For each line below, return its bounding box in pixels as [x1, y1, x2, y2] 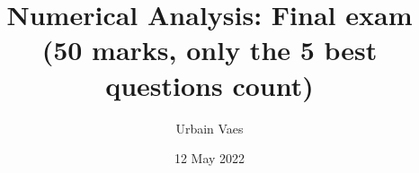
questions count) [105, 66, 314, 103]
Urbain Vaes [175, 118, 244, 137]
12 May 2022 [174, 149, 245, 168]
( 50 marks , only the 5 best [41, 31, 378, 68]
